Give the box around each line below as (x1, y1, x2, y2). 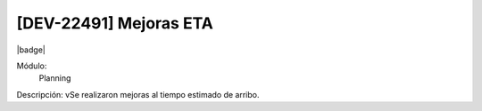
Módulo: (16, 60, 47, 71)
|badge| (16, 44, 46, 55)
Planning (38, 73, 71, 83)
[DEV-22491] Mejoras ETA (16, 13, 214, 33)
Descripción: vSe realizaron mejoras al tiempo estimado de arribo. (16, 89, 260, 99)
